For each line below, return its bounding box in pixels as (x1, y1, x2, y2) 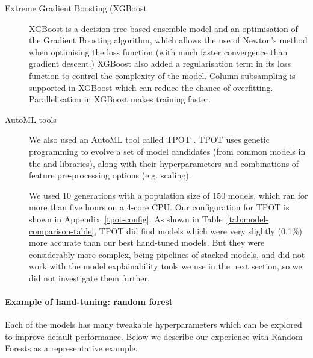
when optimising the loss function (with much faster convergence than (29, 45, 288, 58)
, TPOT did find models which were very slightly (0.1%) (94, 224, 302, 237)
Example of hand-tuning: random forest (5, 295, 173, 308)
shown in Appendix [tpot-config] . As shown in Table (29, 212, 223, 225)
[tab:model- (226, 212, 269, 225)
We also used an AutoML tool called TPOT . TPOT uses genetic (29, 133, 270, 146)
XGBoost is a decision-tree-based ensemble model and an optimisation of (29, 22, 298, 34)
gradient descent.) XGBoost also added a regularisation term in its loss (29, 57, 291, 70)
